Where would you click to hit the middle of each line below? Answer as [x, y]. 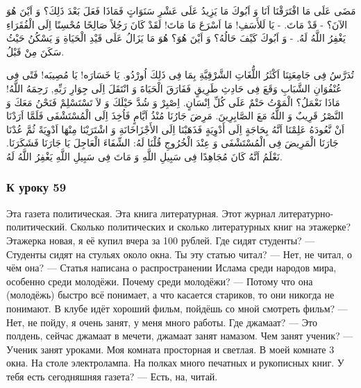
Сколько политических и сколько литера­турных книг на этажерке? [211, 227]
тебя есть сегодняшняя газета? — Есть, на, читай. [112, 376]
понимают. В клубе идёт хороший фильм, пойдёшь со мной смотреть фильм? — [177, 308]
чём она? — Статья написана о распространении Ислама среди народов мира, [171, 268]
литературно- [306, 213]
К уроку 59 [36, 187]
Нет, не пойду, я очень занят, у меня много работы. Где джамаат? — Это [162, 322]
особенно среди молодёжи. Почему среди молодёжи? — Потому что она [160, 281]
